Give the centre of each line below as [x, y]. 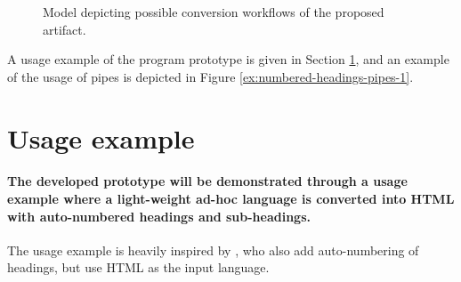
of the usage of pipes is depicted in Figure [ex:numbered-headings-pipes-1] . [210, 76]
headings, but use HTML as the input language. [138, 267]
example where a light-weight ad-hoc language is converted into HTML [231, 198]
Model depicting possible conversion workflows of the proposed [214, 12]
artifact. [65, 29]
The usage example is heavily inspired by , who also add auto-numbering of [213, 250]
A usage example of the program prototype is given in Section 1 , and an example [228, 59]
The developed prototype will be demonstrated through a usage [207, 181]
